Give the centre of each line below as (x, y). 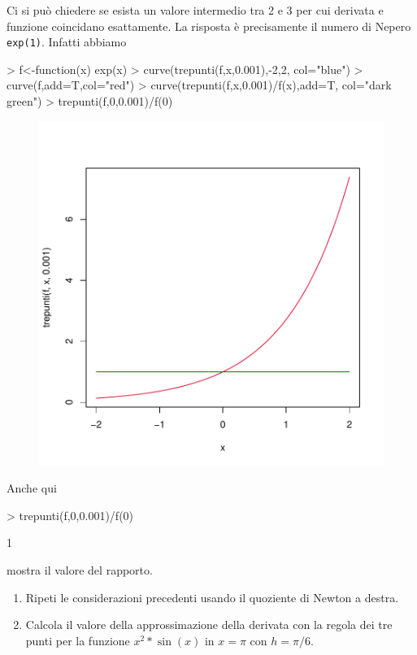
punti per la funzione (78, 640)
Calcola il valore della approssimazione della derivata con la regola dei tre (209, 625)
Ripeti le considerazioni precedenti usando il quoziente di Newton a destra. (212, 597)
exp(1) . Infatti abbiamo (67, 42)
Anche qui (32, 488)
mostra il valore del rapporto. (80, 570)
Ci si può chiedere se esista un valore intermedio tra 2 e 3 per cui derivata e (195, 10)
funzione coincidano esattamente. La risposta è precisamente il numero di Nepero (209, 26)
